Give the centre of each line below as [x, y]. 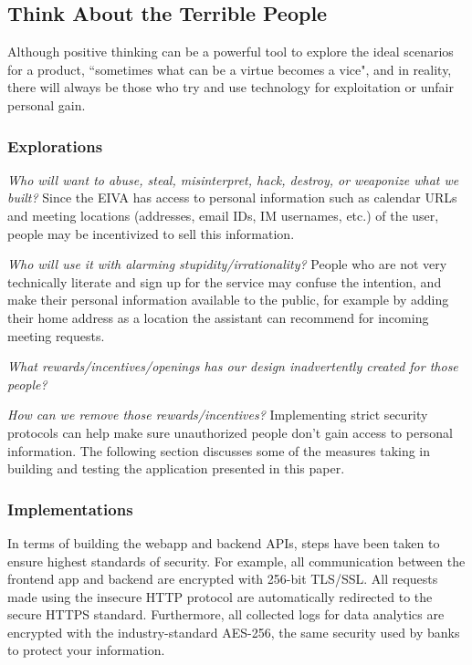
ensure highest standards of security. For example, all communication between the [236, 561]
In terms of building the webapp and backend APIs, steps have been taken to [224, 542]
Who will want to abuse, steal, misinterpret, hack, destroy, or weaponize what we [233, 179]
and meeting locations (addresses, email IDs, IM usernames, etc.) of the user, [223, 215]
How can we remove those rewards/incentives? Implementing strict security [218, 415]
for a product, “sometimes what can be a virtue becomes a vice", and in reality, [230, 69]
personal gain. [47, 104]
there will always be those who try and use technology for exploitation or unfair [231, 87]
